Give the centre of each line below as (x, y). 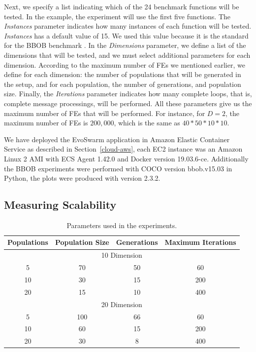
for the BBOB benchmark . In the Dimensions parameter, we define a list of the (125, 45)
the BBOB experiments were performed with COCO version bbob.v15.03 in (118, 168)
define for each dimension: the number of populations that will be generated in (123, 74)
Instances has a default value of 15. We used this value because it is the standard (126, 35)
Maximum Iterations (200, 242)
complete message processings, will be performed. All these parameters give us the (128, 103)
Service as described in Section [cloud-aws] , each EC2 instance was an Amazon (123, 149)
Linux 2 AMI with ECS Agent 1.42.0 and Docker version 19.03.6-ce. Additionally (126, 158)
